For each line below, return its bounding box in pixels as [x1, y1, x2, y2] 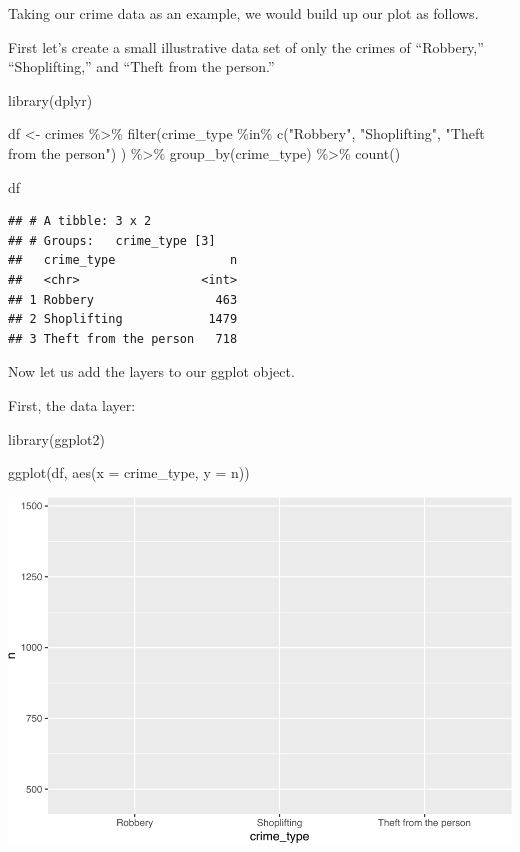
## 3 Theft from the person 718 [8, 331, 238, 346]
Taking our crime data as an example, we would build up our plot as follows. [8, 3, 479, 23]
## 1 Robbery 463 [8, 292, 238, 307]
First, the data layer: [8, 394, 136, 415]
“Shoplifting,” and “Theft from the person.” [8, 56, 275, 77]
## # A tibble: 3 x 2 [8, 214, 152, 229]
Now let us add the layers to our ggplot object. [8, 361, 295, 382]
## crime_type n [8, 253, 238, 268]
